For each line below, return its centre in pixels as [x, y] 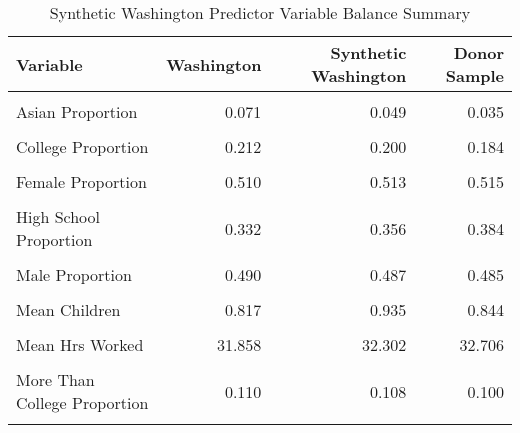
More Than [55, 379]
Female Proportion [81, 181]
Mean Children [68, 309]
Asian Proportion [77, 111]
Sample [474, 75]
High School [58, 216]
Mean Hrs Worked [80, 344]
